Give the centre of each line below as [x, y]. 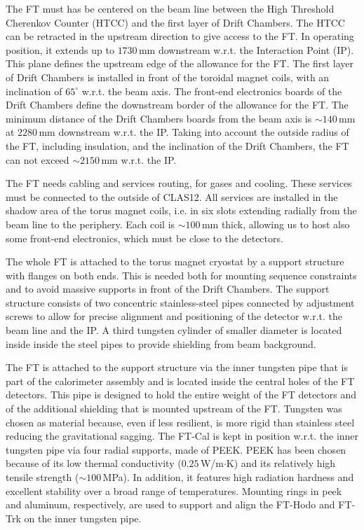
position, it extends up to [60, 49]
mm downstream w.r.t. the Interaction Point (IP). [246, 49]
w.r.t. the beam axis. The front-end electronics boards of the [212, 91]
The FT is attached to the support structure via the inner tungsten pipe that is [177, 367]
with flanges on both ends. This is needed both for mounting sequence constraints [181, 275]
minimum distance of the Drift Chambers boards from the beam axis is [159, 118]
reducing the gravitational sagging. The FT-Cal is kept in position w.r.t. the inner [182, 436]
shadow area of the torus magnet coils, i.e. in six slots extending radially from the [181, 210]
